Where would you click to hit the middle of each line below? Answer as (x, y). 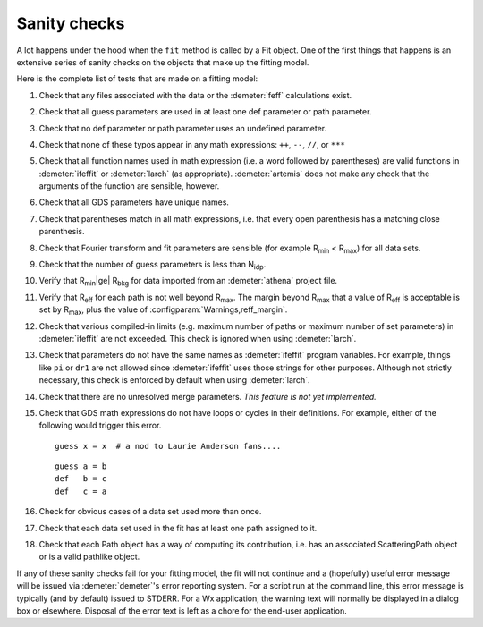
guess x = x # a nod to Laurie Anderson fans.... (168, 446)
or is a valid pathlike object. (89, 557)
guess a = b (81, 466)
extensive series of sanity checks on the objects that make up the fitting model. (163, 62)
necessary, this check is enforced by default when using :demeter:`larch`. (174, 380)
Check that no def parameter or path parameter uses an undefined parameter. (183, 128)
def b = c (81, 479)
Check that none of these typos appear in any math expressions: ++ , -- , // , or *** (192, 144)
